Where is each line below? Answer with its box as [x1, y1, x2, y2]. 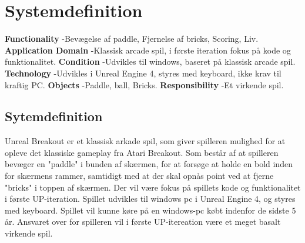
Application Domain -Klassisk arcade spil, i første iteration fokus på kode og [5, 44, 291, 56]
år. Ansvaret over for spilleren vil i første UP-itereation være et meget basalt [5, 215, 281, 228]
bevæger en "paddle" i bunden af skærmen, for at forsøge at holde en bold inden [5, 158, 293, 170]
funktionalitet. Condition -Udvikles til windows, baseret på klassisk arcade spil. [5, 55, 296, 68]
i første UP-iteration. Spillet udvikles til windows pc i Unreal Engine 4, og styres [5, 192, 296, 205]
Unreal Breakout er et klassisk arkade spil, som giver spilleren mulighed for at [5, 135, 286, 147]
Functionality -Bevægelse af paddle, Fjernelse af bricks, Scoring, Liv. [5, 32, 259, 45]
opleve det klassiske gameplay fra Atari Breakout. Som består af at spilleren [5, 146, 279, 158]
